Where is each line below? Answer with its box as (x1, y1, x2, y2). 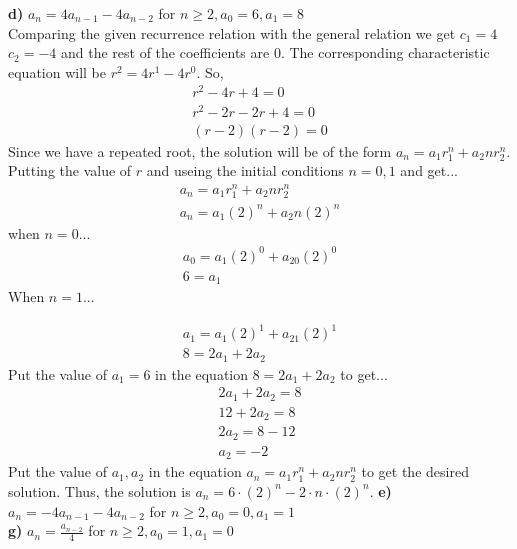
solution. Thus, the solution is (8, 480, 191, 501)
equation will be (8, 61, 107, 82)
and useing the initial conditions (146, 160, 344, 181)
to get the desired (361, 461, 469, 482)
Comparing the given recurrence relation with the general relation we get (8, 22, 456, 43)
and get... (400, 160, 458, 181)
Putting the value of (8, 160, 132, 181)
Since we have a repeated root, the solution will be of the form (8, 140, 392, 161)
